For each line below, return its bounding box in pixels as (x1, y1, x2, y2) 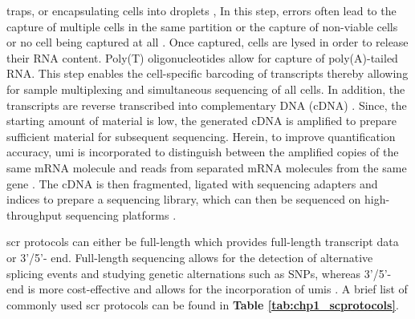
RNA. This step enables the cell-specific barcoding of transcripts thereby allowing (6, 65, 409, 82)
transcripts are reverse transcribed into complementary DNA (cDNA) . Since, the (6, 96, 407, 113)
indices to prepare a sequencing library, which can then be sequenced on (6, 191, 361, 208)
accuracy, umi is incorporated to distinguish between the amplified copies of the (6, 143, 399, 160)
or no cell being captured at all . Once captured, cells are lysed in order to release (6, 34, 409, 50)
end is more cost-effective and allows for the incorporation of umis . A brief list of (6, 281, 408, 297)
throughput (6, 206, 63, 223)
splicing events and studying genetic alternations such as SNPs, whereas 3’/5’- (6, 264, 392, 281)
